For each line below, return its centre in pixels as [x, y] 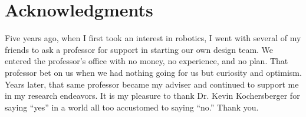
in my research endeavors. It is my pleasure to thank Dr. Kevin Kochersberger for [152, 96]
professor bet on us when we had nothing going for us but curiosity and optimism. [153, 72]
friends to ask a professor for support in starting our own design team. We [139, 49]
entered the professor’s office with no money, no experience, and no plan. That [147, 61]
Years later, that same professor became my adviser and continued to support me [152, 84]
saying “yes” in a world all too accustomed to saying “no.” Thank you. [132, 107]
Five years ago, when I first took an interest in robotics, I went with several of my [153, 38]
